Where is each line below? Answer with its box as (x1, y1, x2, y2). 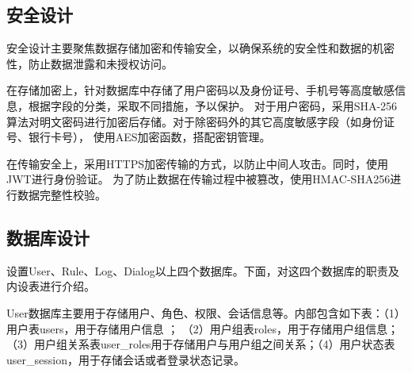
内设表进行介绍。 (6, 278, 95, 294)
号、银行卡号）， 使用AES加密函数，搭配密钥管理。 (6, 129, 271, 145)
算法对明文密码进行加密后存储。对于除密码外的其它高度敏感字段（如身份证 (6, 113, 395, 129)
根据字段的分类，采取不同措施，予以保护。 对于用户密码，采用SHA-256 (28, 97, 398, 113)
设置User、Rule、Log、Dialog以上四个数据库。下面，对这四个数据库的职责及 (6, 262, 399, 279)
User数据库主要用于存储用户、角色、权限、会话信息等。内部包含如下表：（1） (6, 304, 406, 321)
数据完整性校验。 (17, 186, 106, 202)
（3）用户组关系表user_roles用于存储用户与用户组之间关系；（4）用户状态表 (6, 336, 395, 352)
